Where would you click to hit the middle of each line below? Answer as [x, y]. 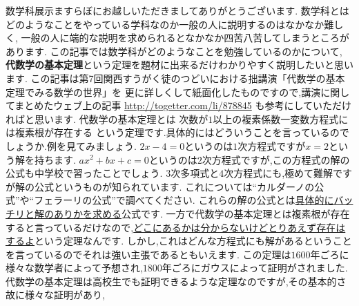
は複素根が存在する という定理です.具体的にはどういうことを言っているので [177, 132]
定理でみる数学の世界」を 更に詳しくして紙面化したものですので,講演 [163, 92]
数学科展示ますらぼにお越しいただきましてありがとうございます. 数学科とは [177, 10]
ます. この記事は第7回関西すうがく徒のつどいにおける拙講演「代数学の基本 [175, 78]
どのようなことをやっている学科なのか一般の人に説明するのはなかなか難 [170, 24]
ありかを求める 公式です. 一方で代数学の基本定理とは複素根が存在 [202, 213]
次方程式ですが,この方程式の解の [276, 159]
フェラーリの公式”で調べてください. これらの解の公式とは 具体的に [184, 200]
